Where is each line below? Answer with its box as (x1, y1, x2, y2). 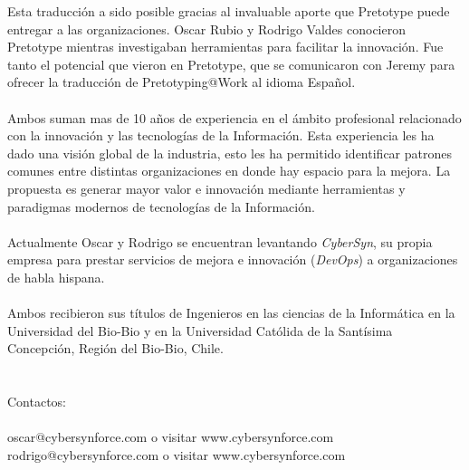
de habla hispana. (7, 267, 105, 286)
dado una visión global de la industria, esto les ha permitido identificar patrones (7, 143, 452, 162)
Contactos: (7, 392, 67, 411)
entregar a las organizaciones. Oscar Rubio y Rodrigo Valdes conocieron (7, 19, 406, 38)
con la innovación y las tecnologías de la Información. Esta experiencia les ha (7, 126, 435, 145)
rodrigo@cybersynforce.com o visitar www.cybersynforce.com (7, 445, 346, 464)
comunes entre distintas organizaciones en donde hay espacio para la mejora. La (7, 161, 451, 180)
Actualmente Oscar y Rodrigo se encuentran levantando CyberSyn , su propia (7, 232, 433, 251)
